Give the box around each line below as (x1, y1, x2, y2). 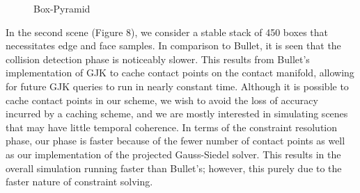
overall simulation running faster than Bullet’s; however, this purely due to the (6, 160, 342, 175)
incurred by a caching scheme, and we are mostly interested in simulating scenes (6, 106, 348, 121)
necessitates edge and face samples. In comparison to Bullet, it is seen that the (6, 38, 341, 53)
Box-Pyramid (33, 1, 91, 15)
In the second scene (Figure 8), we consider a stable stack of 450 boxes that (6, 24, 329, 39)
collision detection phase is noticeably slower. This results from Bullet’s (6, 51, 310, 66)
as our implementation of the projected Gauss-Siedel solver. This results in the (6, 146, 341, 161)
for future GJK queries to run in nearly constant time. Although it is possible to (6, 78, 349, 93)
